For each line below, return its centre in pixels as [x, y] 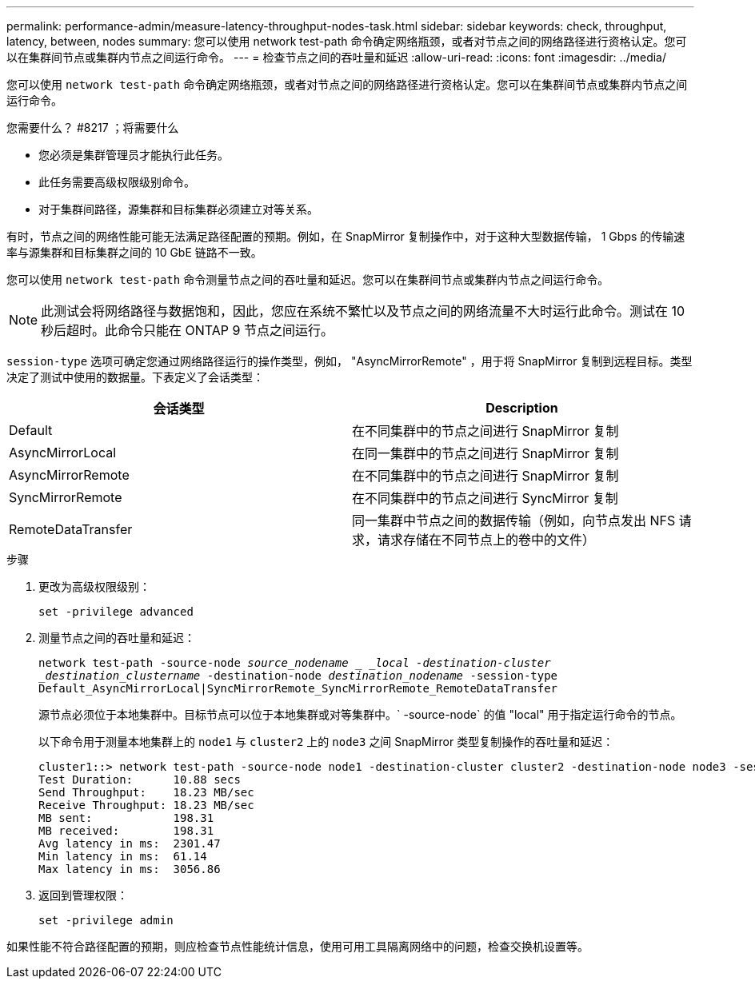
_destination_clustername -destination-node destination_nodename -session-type [298, 676]
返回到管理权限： [83, 895]
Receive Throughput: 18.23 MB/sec [146, 805]
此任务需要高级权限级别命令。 [117, 182]
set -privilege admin [106, 920]
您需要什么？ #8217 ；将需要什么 [93, 128]
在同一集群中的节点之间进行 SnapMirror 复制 [485, 453]
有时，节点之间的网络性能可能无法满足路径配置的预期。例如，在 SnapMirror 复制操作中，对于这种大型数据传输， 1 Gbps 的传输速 [346, 236]
